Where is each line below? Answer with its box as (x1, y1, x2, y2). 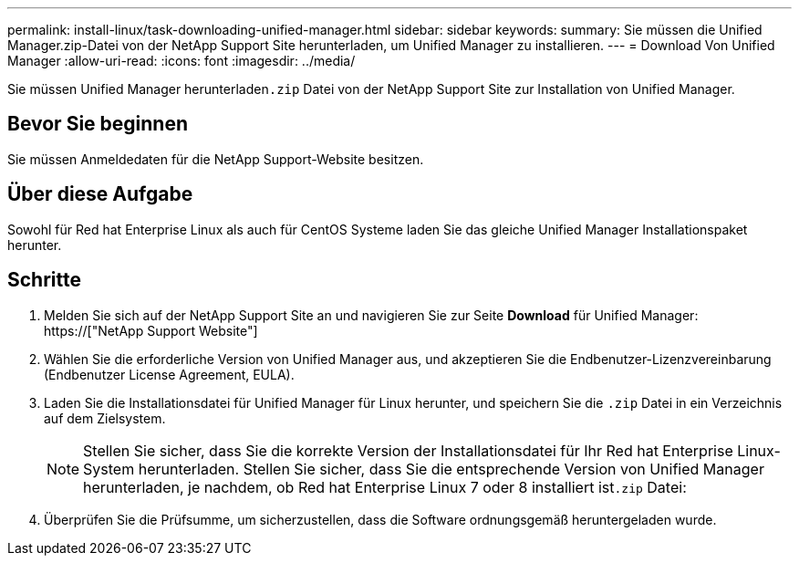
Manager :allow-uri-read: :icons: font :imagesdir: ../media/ (7, 53, 356, 68)
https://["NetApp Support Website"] (44, 322, 258, 339)
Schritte (7, 268, 81, 292)
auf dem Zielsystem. (44, 410, 166, 426)
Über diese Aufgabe (7, 182, 193, 206)
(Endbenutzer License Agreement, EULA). (44, 366, 295, 382)
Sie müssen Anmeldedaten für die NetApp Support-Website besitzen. (7, 151, 424, 167)
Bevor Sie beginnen (7, 112, 189, 136)
